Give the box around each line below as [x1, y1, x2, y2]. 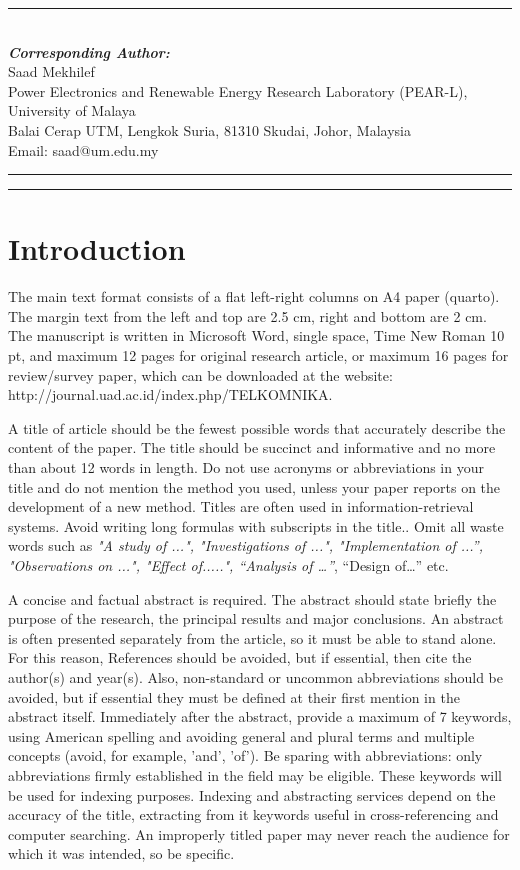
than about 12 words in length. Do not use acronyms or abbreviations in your [8, 457, 484, 478]
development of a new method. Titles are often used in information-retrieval [8, 496, 474, 517]
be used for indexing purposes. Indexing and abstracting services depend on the [8, 784, 496, 805]
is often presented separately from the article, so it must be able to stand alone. [8, 627, 497, 648]
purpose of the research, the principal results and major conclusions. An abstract [8, 608, 504, 629]
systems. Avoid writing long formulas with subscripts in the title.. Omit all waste [8, 515, 504, 536]
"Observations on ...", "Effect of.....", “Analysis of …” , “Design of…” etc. [8, 555, 449, 575]
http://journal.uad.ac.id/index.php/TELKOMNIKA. [8, 384, 333, 405]
